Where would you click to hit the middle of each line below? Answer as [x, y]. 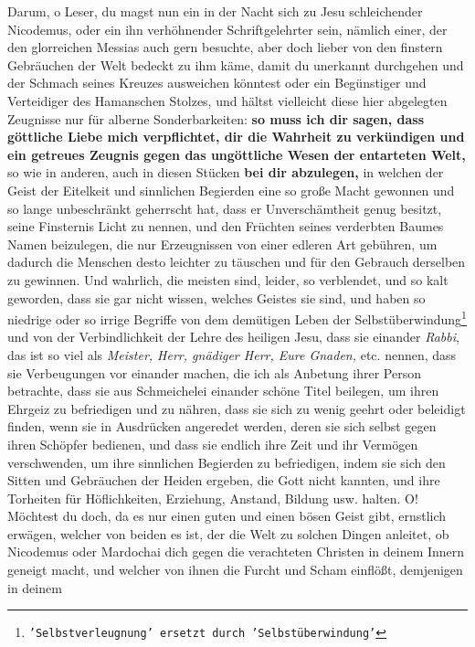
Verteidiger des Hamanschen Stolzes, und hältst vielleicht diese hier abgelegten [227, 100]
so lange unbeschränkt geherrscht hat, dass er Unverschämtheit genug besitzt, [225, 208]
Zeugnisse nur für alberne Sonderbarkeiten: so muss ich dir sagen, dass [216, 118]
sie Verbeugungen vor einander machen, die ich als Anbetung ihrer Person [214, 372]
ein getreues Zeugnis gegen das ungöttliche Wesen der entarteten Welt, [237, 154]
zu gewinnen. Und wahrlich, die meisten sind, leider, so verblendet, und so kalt [228, 279]
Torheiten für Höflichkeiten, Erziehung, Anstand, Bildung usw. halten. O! [213, 498]
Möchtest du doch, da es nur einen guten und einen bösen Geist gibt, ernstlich [227, 516]
